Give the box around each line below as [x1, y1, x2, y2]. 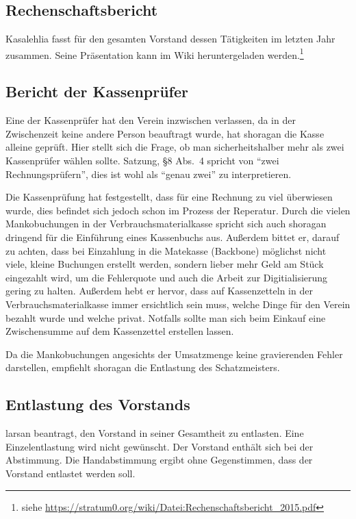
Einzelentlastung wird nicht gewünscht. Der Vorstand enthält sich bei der [5, 439, 314, 453]
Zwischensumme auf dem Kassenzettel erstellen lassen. [5, 324, 234, 338]
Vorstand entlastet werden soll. [5, 466, 136, 480]
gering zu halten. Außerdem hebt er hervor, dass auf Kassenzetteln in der [5, 283, 313, 298]
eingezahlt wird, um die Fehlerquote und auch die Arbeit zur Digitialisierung [5, 270, 328, 284]
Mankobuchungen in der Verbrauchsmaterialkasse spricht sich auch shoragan [5, 216, 327, 231]
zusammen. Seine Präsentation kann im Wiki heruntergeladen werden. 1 [5, 45, 304, 62]
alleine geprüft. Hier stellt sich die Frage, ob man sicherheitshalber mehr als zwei [5, 140, 344, 154]
